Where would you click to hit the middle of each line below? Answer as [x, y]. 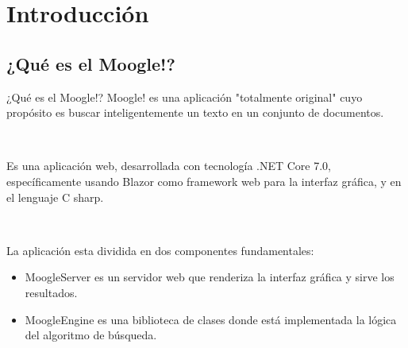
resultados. [51, 292]
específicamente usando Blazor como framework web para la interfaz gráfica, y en [204, 181]
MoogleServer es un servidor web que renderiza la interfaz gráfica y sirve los [210, 277]
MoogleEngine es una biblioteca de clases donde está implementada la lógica [211, 319]
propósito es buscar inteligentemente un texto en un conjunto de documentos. [195, 112]
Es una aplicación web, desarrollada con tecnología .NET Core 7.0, [169, 166]
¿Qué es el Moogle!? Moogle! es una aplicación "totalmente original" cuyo [185, 97]
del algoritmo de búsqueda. [91, 335]
